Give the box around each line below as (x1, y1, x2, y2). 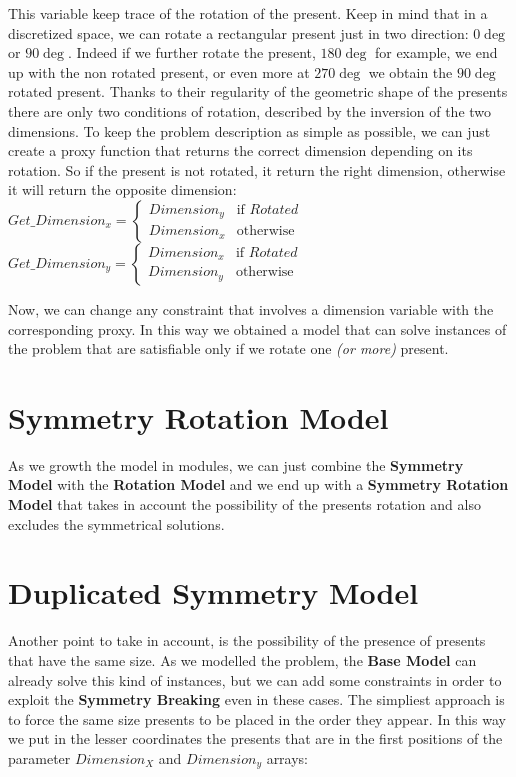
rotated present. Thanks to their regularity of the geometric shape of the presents (8, 81, 508, 102)
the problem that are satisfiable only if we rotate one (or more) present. (8, 338, 449, 359)
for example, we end (374, 42, 498, 63)
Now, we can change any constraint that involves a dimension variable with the (8, 298, 494, 319)
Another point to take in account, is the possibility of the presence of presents (8, 630, 486, 651)
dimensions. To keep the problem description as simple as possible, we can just (8, 120, 491, 141)
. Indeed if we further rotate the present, (67, 42, 316, 63)
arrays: (266, 747, 309, 768)
